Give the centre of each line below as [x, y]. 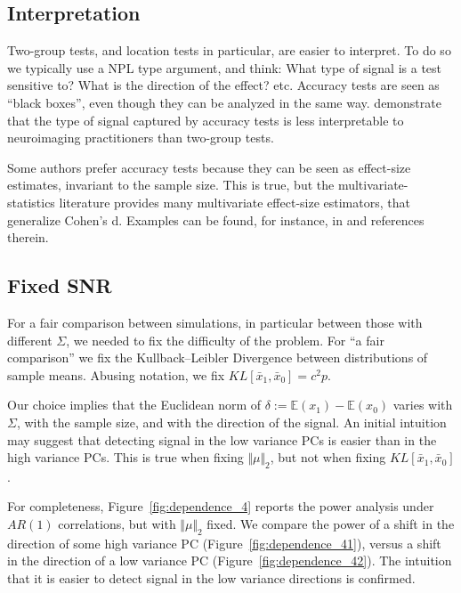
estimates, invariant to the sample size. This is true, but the [171, 185]
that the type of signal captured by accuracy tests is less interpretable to [206, 120]
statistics [31, 202]
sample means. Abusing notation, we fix [116, 374]
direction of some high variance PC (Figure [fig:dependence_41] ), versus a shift [224, 543]
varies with [423, 405]
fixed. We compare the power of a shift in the [331, 524]
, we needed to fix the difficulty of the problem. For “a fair [225, 340]
